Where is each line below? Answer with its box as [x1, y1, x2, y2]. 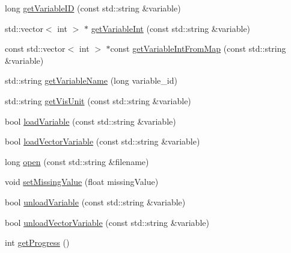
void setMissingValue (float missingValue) [5, 175, 159, 188]
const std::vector [5, 42, 66, 55]
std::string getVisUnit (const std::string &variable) [5, 94, 191, 107]
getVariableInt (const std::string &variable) [91, 22, 251, 34]
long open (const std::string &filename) [5, 155, 149, 167]
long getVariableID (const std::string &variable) [5, 2, 181, 14]
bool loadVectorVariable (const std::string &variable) [5, 135, 200, 148]
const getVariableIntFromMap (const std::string [110, 42, 286, 55]
